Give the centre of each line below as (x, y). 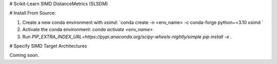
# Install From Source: (33, 13)
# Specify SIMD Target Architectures (48, 46)
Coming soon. (24, 55)
